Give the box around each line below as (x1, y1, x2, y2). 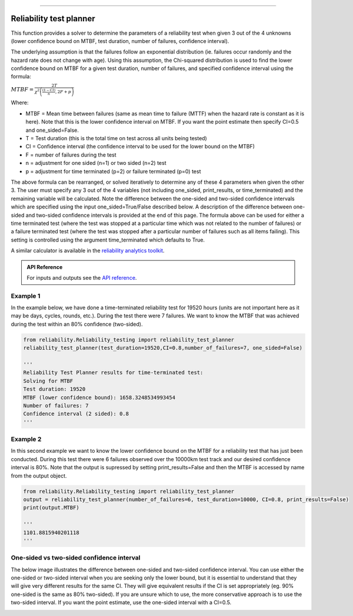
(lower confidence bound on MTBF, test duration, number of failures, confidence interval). (11, 37, 229, 44)
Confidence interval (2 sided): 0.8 (23, 410, 129, 418)
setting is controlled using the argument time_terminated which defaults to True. (11, 236, 205, 243)
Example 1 (11, 292, 41, 300)
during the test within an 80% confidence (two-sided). (11, 320, 143, 327)
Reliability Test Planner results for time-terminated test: (23, 369, 204, 376)
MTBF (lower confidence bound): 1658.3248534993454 (23, 394, 176, 400)
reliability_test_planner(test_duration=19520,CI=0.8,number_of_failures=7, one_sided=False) (23, 345, 303, 352)
